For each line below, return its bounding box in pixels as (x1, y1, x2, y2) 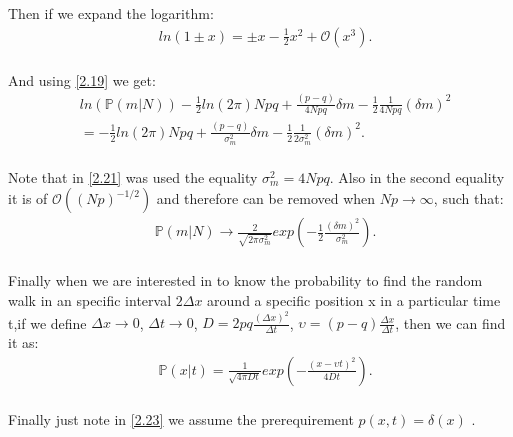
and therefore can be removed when (156, 188, 376, 209)
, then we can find (395, 312, 506, 333)
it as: (8, 332, 39, 353)
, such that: (433, 188, 504, 209)
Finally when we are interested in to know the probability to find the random (8, 270, 483, 291)
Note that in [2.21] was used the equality (8, 166, 258, 187)
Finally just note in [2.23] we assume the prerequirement (8, 408, 354, 429)
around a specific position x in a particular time (207, 289, 501, 310)
